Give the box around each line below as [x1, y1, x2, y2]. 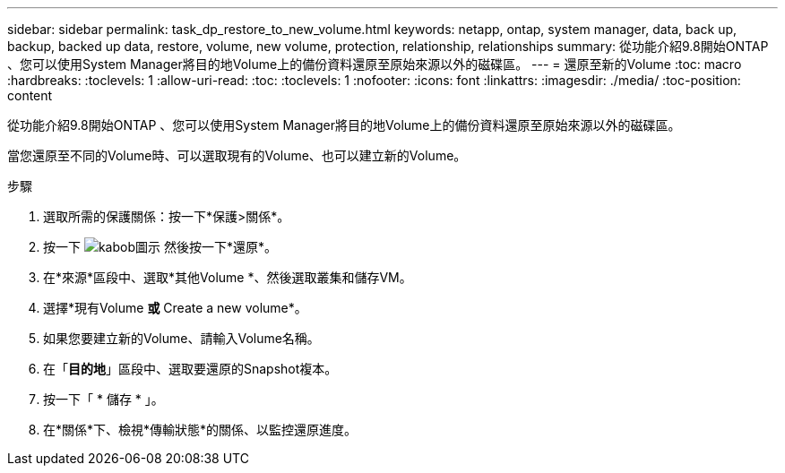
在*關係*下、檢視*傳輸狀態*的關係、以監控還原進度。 [43, 422, 358, 437]
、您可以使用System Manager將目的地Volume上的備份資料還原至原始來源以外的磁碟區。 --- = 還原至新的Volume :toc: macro [7, 56, 742, 72]
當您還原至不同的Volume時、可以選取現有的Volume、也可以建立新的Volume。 [7, 148, 467, 163]
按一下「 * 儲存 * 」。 [43, 391, 164, 407]
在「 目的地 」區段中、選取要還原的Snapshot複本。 [43, 361, 338, 376]
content [7, 88, 53, 103]
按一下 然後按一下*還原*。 [43, 239, 277, 254]
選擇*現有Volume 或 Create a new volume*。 [43, 300, 307, 315]
